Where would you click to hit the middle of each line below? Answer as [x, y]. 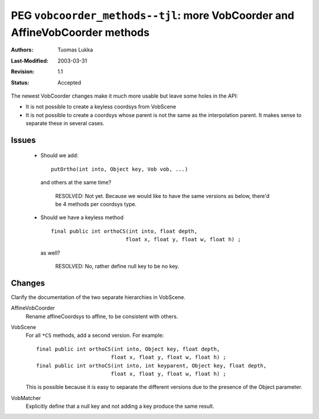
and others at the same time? [76, 183]
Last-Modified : [30, 61]
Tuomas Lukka [75, 50]
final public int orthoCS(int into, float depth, [124, 231]
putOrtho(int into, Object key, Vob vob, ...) [120, 169]
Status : [20, 82]
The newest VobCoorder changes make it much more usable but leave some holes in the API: [124, 96]
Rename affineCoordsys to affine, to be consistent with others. [102, 316]
